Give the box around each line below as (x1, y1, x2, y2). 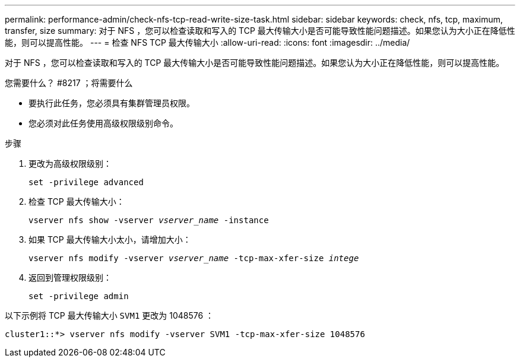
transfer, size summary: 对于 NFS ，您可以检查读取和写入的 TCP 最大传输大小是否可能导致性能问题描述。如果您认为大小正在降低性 (5, 26, 515, 36)
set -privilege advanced (28, 177, 144, 187)
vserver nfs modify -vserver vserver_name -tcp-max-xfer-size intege (28, 253, 359, 263)
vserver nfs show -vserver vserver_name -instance (28, 215, 269, 225)
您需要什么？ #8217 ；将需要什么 (5, 78, 133, 88)
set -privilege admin (28, 291, 129, 301)
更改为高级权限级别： (28, 158, 112, 169)
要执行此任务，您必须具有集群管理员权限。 (28, 98, 195, 108)
